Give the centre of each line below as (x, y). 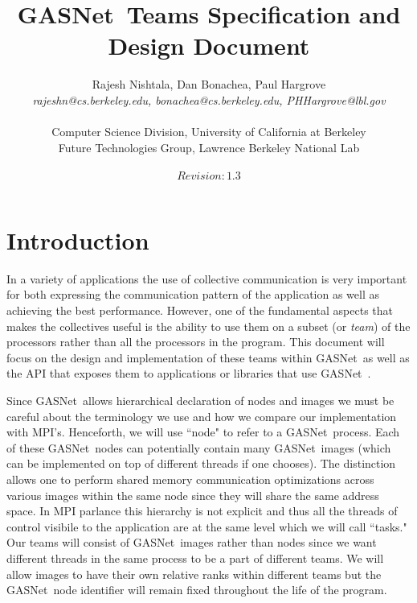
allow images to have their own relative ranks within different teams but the (194, 574)
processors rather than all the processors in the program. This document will (196, 342)
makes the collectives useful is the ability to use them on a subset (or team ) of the (208, 326)
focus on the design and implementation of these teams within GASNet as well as (208, 357)
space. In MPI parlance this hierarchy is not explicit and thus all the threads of (202, 511)
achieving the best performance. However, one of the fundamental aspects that (200, 310)
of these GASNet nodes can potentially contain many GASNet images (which (199, 447)
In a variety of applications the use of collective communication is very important (207, 278)
